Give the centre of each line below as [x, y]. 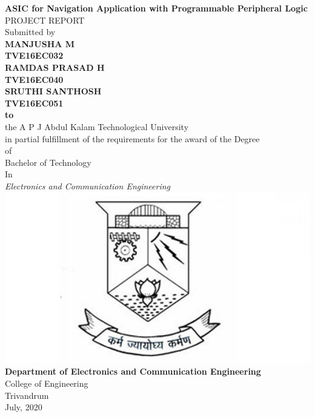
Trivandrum [27, 395]
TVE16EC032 [34, 55]
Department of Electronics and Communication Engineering [133, 371]
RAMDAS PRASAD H [55, 67]
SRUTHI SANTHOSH [53, 91]
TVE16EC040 [34, 79]
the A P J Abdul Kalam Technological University [97, 126]
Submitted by [30, 32]
